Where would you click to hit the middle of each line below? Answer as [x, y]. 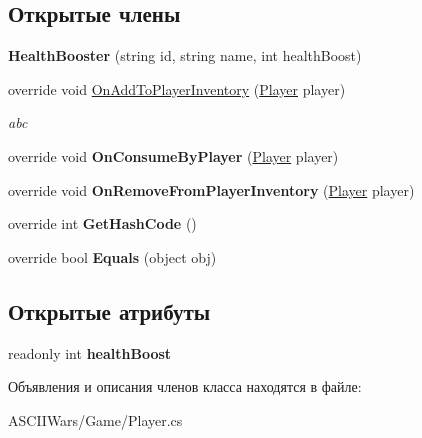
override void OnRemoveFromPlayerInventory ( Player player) [211, 189]
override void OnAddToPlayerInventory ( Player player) [177, 88]
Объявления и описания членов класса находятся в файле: [185, 386]
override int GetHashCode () [102, 223]
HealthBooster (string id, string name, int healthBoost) [185, 55]
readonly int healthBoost [90, 352]
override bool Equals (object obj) [112, 256]
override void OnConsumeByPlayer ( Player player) [173, 155]
